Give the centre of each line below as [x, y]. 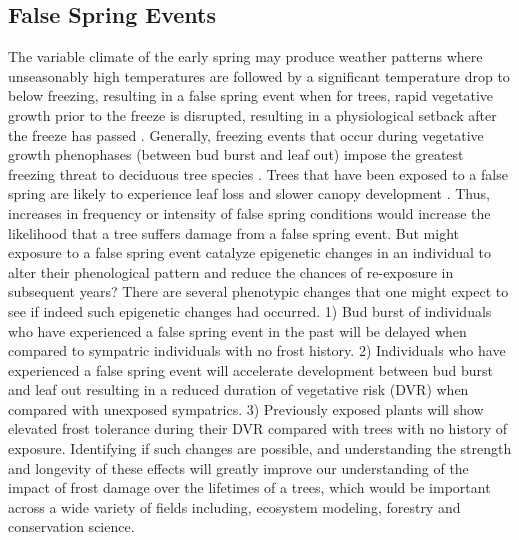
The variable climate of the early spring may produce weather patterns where [245, 56]
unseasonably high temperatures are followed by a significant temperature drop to [259, 75]
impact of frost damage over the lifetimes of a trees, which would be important [249, 487]
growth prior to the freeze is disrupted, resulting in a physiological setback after [252, 114]
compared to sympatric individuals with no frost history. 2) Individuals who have [257, 350]
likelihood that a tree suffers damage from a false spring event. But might [233, 232]
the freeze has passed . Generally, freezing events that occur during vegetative [246, 134]
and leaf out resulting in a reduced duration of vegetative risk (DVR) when [238, 389]
